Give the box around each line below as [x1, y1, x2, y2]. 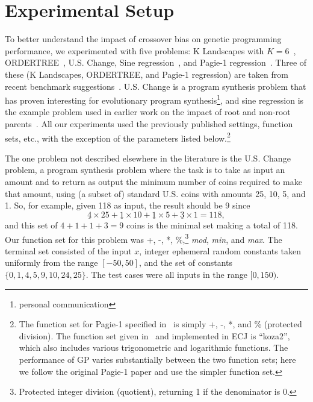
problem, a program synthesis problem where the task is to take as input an [5, 163, 285, 176]
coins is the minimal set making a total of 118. [126, 218, 298, 231]
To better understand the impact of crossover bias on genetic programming [5, 33, 282, 45]
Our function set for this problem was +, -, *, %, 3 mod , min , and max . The [5, 231, 282, 245]
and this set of [5, 218, 58, 231]
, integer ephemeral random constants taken [139, 244, 301, 257]
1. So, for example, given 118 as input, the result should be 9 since [5, 199, 250, 212]
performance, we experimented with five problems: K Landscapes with [5, 44, 264, 57]
